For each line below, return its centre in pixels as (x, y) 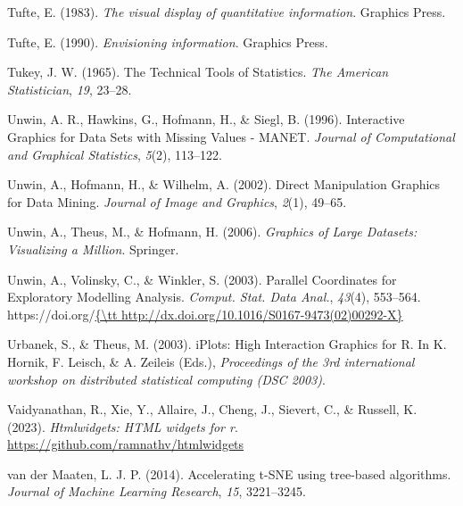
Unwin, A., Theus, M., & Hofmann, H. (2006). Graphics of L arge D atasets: (212, 232)
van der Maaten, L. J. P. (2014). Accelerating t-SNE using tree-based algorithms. (229, 473)
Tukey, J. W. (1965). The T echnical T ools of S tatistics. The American (198, 72)
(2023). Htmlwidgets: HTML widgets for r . (123, 426)
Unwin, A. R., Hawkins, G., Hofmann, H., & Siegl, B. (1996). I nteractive (206, 119)
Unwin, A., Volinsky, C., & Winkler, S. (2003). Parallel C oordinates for (202, 279)
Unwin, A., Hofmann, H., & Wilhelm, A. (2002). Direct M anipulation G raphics (224, 184)
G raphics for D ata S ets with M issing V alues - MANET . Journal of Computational (231, 136)
